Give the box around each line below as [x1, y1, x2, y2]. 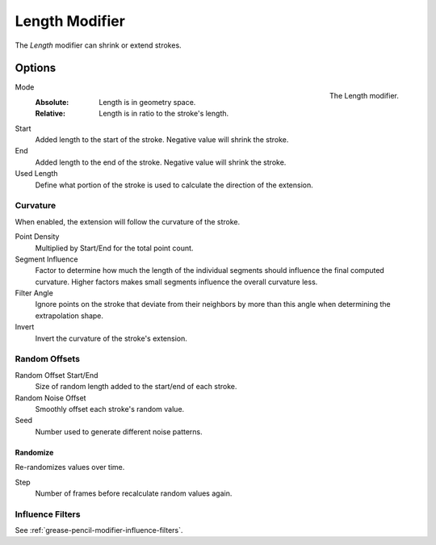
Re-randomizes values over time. [15, 463, 125, 472]
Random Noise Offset [15, 392, 86, 403]
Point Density [15, 232, 60, 241]
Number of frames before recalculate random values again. [35, 488, 233, 498]
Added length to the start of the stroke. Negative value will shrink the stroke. [35, 135, 289, 145]
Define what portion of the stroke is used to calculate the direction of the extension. [35, 180, 314, 190]
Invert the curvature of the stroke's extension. [35, 333, 187, 343]
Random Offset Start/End [15, 370, 99, 379]
